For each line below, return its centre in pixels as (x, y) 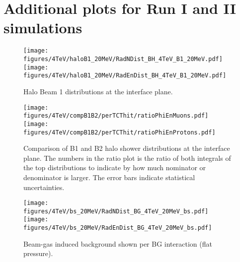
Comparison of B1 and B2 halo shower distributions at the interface (127, 148)
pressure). (38, 253)
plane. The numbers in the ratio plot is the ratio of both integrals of (127, 158)
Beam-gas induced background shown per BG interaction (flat (118, 243)
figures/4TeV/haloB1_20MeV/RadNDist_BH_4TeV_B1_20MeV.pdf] (123, 59)
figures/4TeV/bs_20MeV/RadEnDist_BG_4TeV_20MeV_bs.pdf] (118, 228)
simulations (43, 28)
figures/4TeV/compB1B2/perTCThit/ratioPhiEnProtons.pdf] (120, 132)
